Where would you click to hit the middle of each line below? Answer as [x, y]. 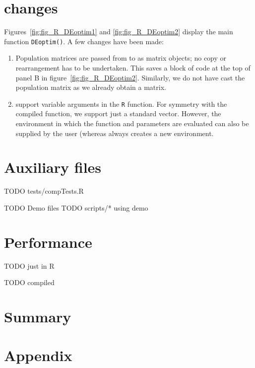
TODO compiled [29, 282]
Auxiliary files [53, 167]
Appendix [38, 355]
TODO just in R [29, 265]
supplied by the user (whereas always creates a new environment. [115, 133]
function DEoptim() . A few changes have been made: [84, 41]
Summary [38, 316]
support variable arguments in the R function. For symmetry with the [121, 104]
